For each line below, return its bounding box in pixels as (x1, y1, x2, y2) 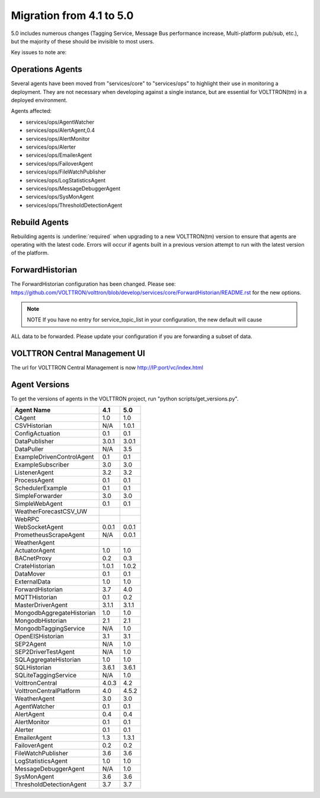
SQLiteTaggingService (14, 671, 77, 680)
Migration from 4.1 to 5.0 (11, 9, 134, 22)
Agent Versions (11, 379, 70, 389)
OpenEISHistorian (14, 632, 65, 641)
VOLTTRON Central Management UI (11, 348, 145, 358)
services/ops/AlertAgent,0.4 (25, 127, 95, 134)
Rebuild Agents (11, 217, 69, 227)
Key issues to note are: (11, 49, 67, 56)
